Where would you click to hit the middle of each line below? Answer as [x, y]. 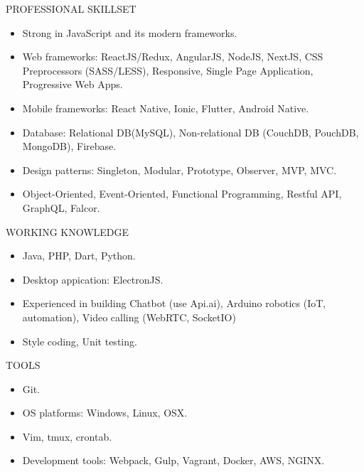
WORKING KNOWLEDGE [68, 231]
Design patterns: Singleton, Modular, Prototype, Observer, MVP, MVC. [180, 170]
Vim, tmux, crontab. [67, 436]
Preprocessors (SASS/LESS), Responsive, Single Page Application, [168, 70]
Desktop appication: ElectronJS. [93, 279]
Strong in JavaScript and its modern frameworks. [130, 32]
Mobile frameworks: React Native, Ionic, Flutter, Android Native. [166, 108]
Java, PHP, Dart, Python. [79, 256]
